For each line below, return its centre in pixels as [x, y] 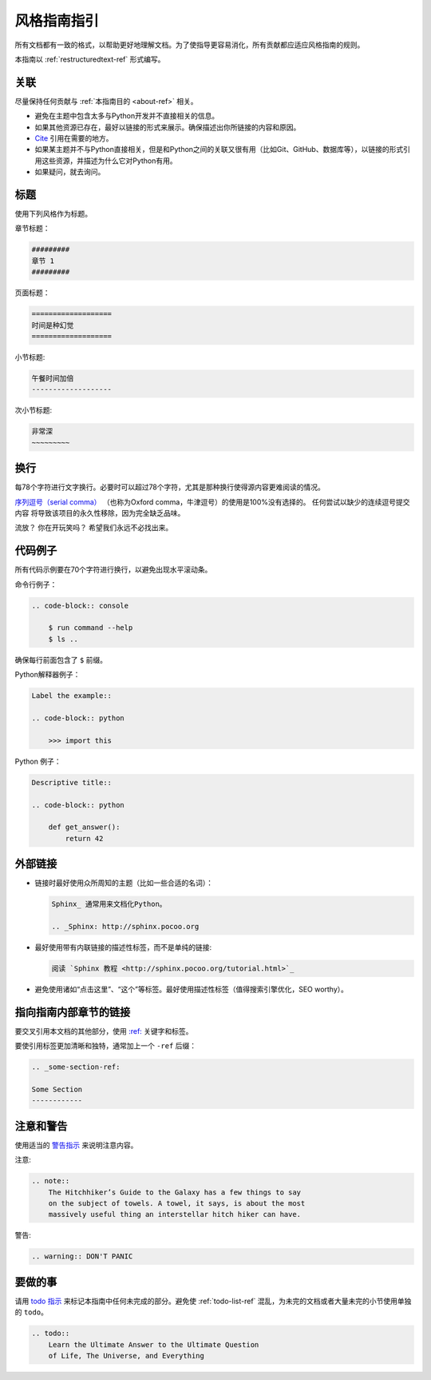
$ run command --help [91, 628]
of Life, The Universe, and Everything [127, 1356]
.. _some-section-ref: [76, 1067]
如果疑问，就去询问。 [70, 172]
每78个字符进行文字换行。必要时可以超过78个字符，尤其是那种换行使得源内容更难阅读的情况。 [170, 487]
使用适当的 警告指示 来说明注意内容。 [76, 1145]
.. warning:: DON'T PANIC [82, 1256]
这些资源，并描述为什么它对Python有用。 [109, 161]
